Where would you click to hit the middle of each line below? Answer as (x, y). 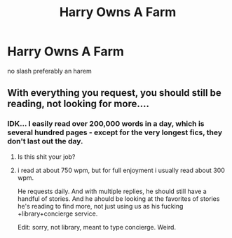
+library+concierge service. (57, 213)
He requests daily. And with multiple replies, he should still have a (112, 191)
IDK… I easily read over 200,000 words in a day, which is (106, 124)
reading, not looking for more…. (78, 104)
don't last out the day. (45, 141)
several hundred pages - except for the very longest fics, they (115, 132)
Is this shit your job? (46, 156)
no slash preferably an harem (50, 71)
